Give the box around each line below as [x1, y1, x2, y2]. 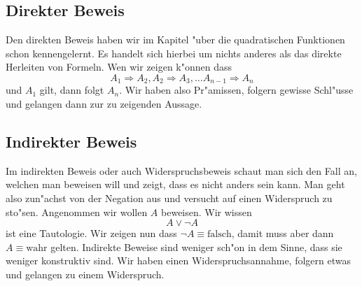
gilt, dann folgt [39, 83, 104, 97]
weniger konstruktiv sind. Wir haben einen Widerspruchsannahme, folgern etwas [6, 253, 351, 268]
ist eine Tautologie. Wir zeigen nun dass [6, 226, 177, 241]
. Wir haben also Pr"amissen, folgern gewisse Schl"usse [119, 83, 354, 97]
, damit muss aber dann [231, 226, 334, 241]
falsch [207, 229, 232, 240]
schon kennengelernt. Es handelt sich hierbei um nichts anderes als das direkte [6, 45, 342, 60]
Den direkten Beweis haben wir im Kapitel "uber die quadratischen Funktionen [6, 32, 345, 47]
